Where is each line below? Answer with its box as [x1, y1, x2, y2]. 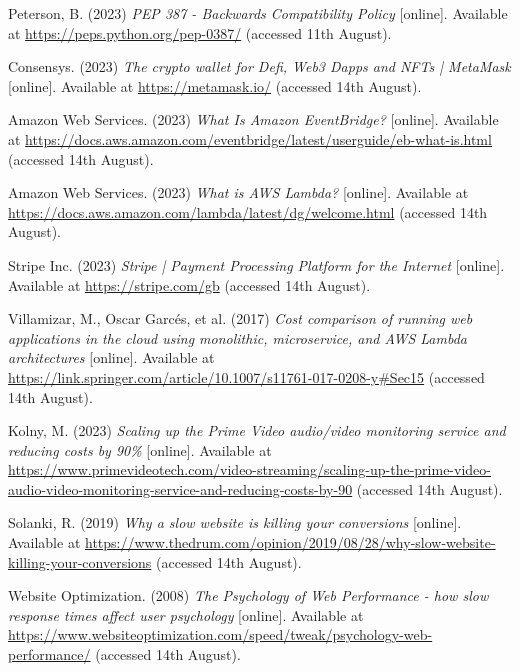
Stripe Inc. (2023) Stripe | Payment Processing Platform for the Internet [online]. [8, 254, 505, 275]
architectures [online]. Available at [8, 347, 215, 368]
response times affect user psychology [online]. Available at [8, 604, 364, 625]
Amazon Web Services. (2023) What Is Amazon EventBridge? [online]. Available [8, 109, 499, 130]
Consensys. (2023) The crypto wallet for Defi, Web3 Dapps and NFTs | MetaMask [8, 56, 511, 77]
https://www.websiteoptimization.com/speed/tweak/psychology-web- [8, 624, 433, 645]
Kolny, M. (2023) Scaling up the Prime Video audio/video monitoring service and [8, 420, 506, 441]
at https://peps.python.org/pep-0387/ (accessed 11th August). [8, 22, 392, 43]
